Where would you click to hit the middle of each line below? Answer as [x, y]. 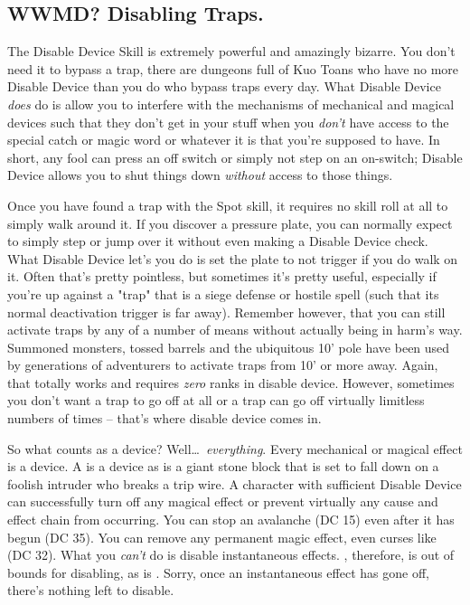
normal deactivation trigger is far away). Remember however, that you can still [226, 312]
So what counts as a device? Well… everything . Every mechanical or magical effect [235, 448]
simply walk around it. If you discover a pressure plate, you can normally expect [230, 223]
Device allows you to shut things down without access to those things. [200, 175]
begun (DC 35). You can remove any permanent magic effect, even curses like [222, 537]
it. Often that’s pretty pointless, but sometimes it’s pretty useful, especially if [222, 276]
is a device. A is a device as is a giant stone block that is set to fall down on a [223, 466]
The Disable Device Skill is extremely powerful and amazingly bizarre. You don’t [231, 51]
